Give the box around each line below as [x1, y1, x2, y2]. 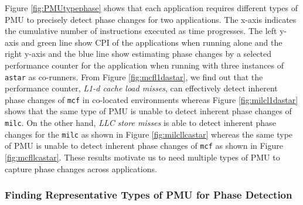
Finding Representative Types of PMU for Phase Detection [5, 187, 292, 202]
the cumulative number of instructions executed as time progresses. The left [5, 25, 277, 37]
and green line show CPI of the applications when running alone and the [21, 36, 282, 48]
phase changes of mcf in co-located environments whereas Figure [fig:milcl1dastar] [5, 93, 298, 105]
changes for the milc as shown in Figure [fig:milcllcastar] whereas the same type [5, 128, 293, 140]
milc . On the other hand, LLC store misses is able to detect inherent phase [5, 117, 276, 129]
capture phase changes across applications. [5, 162, 157, 175]
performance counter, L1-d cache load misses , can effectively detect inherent [5, 82, 278, 94]
